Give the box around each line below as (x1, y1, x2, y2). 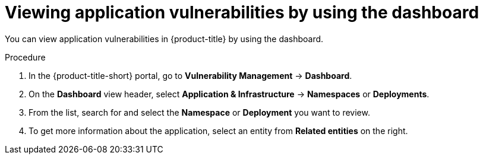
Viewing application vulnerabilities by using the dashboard (5, 2, 479, 23)
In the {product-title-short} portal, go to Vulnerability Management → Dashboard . (29, 70, 352, 81)
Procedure (5, 52, 46, 62)
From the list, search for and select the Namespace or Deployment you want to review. (29, 107, 370, 117)
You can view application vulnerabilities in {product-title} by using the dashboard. (5, 33, 324, 44)
